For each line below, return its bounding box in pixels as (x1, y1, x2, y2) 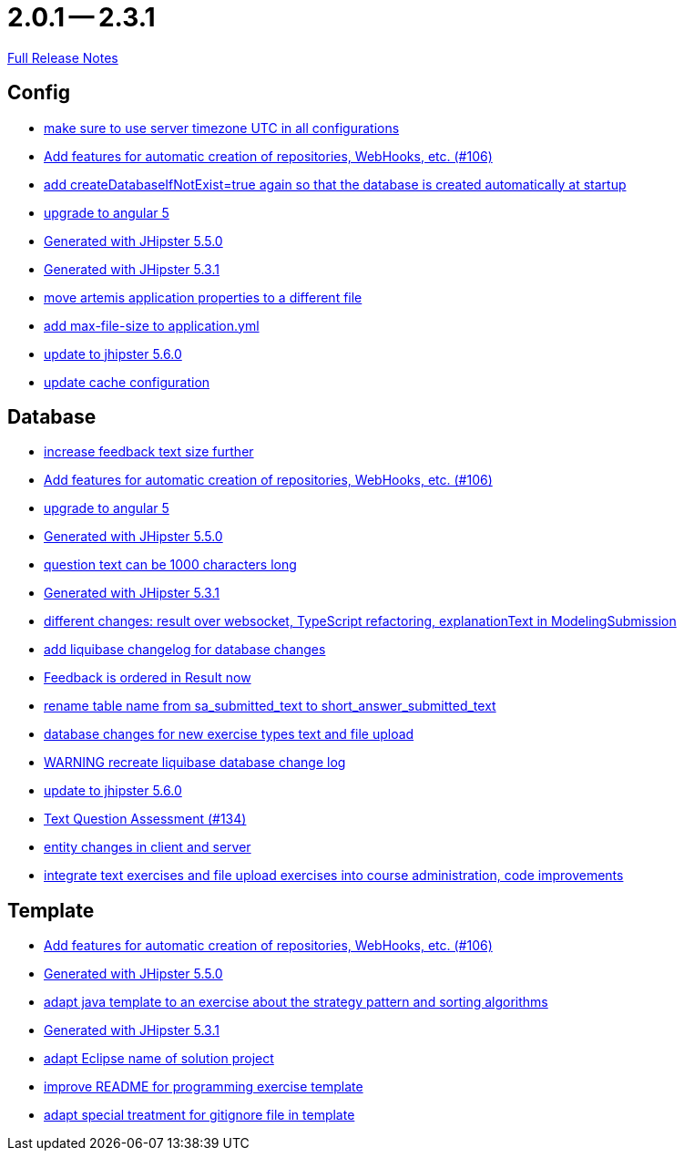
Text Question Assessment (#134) (44, 811, 247, 827)
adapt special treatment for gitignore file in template (44, 1107, 355, 1123)
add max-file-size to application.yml (44, 317, 260, 333)
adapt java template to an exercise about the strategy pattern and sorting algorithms (44, 994, 548, 1010)
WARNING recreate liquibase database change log (44, 754, 346, 771)
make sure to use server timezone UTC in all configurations (44, 119, 400, 136)
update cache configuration (44, 374, 210, 390)
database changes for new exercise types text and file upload (44, 726, 414, 743)
